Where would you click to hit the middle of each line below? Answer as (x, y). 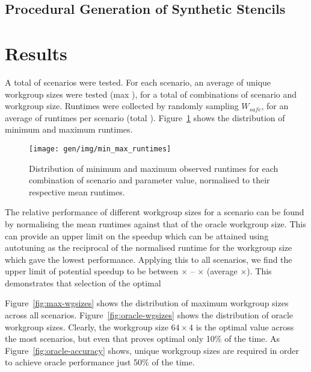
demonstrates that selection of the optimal (83, 282)
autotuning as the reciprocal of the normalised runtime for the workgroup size (149, 247)
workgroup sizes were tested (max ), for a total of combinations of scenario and (151, 94)
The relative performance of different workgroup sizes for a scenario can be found (155, 212)
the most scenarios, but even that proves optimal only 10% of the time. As (142, 339)
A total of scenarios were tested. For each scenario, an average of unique (138, 82)
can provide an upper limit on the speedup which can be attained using (137, 235)
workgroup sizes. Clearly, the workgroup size (87, 326)
